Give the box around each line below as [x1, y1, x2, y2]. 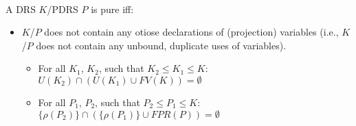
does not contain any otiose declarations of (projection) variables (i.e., [44, 25, 339, 39]
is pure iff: [91, 1, 134, 16]
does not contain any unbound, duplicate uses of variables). [36, 38, 287, 52]
